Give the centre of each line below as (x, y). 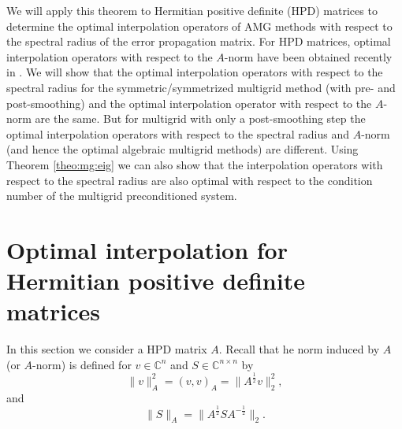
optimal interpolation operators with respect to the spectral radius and (178, 133)
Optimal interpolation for (147, 249)
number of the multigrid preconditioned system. (122, 196)
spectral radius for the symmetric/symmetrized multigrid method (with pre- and (201, 87)
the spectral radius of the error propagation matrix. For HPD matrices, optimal (199, 41)
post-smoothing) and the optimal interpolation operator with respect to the (189, 103)
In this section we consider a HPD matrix (107, 349)
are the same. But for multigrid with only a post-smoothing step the (200, 118)
